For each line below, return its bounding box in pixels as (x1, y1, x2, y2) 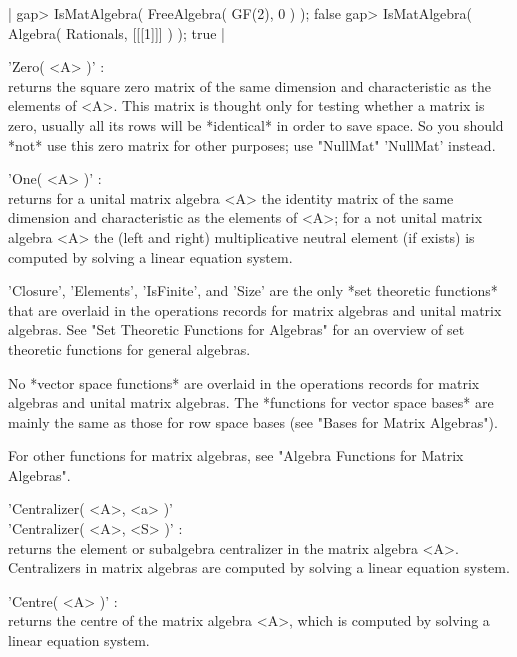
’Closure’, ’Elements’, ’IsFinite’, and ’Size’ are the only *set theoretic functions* (8, 280, 498, 301)
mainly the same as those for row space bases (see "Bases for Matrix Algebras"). (8, 411, 498, 432)
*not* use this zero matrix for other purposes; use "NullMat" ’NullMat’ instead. (8, 134, 496, 155)
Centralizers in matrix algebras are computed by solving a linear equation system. (8, 557, 510, 578)
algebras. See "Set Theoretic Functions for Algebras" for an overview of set (8, 319, 465, 340)
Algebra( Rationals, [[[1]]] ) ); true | (8, 22, 225, 43)
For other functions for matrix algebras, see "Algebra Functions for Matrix (8, 445, 464, 466)
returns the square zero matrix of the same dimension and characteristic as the (8, 75, 491, 96)
